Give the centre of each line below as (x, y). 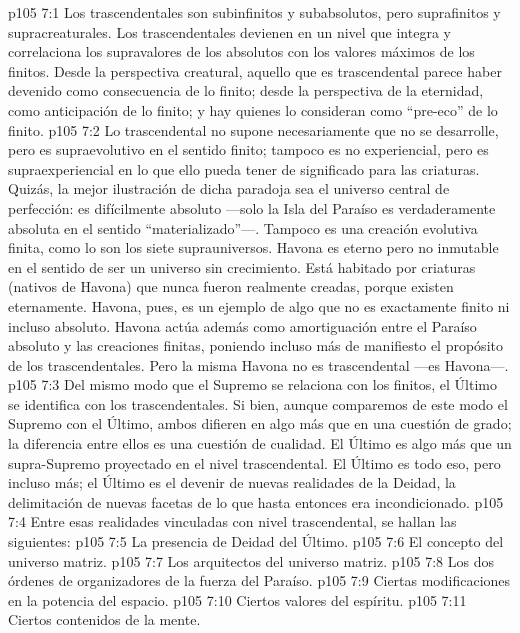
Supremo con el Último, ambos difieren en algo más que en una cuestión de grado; (260, 423)
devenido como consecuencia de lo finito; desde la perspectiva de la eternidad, (246, 90)
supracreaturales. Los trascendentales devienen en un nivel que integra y (229, 31)
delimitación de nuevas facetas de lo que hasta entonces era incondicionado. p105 (256, 501)
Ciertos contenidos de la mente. (104, 619)
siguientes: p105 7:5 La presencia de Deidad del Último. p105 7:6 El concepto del (256, 541)
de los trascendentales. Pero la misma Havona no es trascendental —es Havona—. (258, 364)
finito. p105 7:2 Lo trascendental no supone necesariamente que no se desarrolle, (253, 129)
